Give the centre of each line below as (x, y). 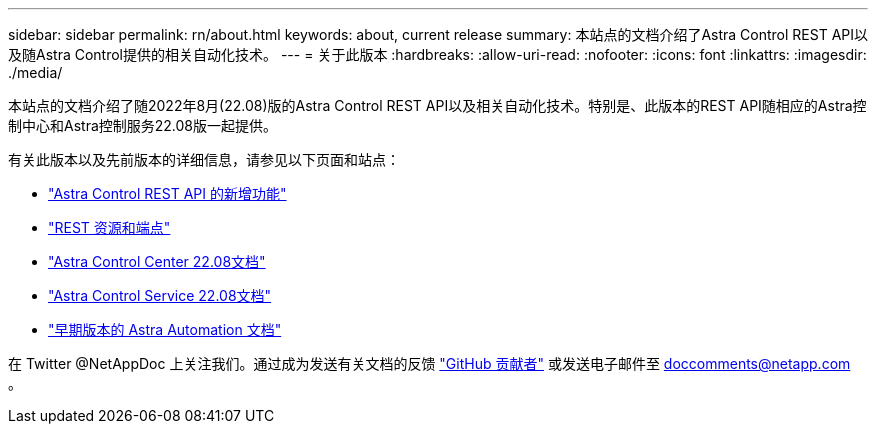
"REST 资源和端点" (109, 227)
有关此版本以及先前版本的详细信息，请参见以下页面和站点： (204, 159)
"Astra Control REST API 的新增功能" (167, 193)
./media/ (35, 72)
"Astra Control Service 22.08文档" (160, 295)
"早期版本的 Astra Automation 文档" (165, 329)
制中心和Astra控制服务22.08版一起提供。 (143, 125)
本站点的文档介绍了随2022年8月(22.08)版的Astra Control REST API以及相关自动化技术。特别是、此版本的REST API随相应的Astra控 (437, 105)
